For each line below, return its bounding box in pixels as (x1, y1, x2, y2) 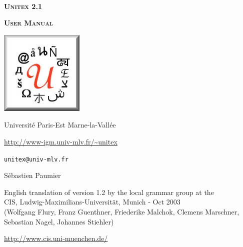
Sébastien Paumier (4, 170, 61, 180)
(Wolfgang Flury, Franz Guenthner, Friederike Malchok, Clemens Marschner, (4, 206, 239, 216)
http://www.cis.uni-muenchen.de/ (4, 233, 108, 243)
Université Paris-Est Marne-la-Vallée (4, 119, 116, 130)
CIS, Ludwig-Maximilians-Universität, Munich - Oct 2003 (4, 196, 180, 207)
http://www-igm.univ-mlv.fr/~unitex (4, 136, 117, 146)
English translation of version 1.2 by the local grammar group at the (4, 186, 214, 197)
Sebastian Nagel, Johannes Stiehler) (4, 216, 114, 226)
